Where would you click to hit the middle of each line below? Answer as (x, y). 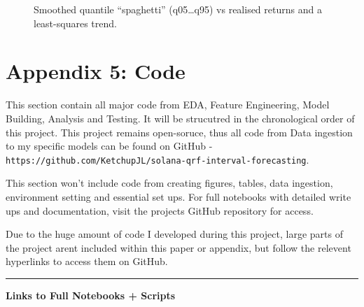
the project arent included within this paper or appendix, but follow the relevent (178, 247)
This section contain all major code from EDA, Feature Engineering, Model (168, 105)
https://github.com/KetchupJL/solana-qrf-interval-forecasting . (157, 159)
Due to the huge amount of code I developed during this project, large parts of (174, 234)
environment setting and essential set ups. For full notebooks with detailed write (178, 196)
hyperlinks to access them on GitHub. (87, 261)
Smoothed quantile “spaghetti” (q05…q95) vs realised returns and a (178, 9)
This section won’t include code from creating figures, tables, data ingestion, (169, 183)
